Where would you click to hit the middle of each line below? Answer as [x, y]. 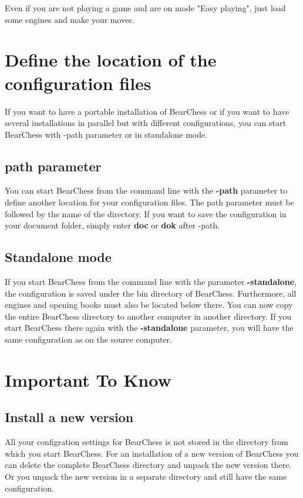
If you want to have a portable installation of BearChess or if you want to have [147, 111]
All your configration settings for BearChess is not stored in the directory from [147, 442]
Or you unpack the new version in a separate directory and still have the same [146, 476]
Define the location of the [111, 60]
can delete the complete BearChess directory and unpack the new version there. [148, 465]
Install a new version [69, 417]
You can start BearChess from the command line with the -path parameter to [146, 190]
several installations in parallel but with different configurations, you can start [145, 123]
